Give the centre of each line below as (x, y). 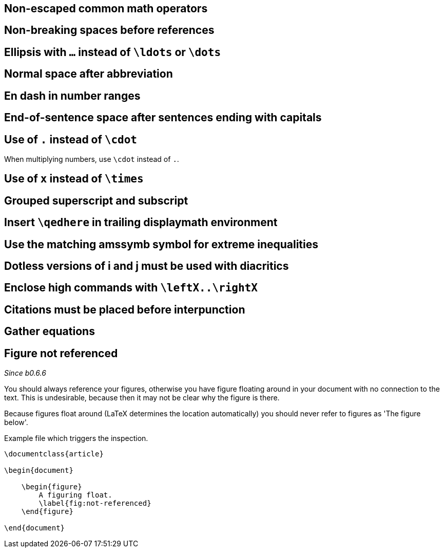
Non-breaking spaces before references (109, 30)
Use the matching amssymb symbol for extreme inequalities (161, 244)
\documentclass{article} (54, 454)
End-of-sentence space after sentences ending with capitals (163, 118)
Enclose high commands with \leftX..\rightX (131, 288)
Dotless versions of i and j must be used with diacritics (147, 266)
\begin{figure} (52, 487)
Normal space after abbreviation (89, 74)
